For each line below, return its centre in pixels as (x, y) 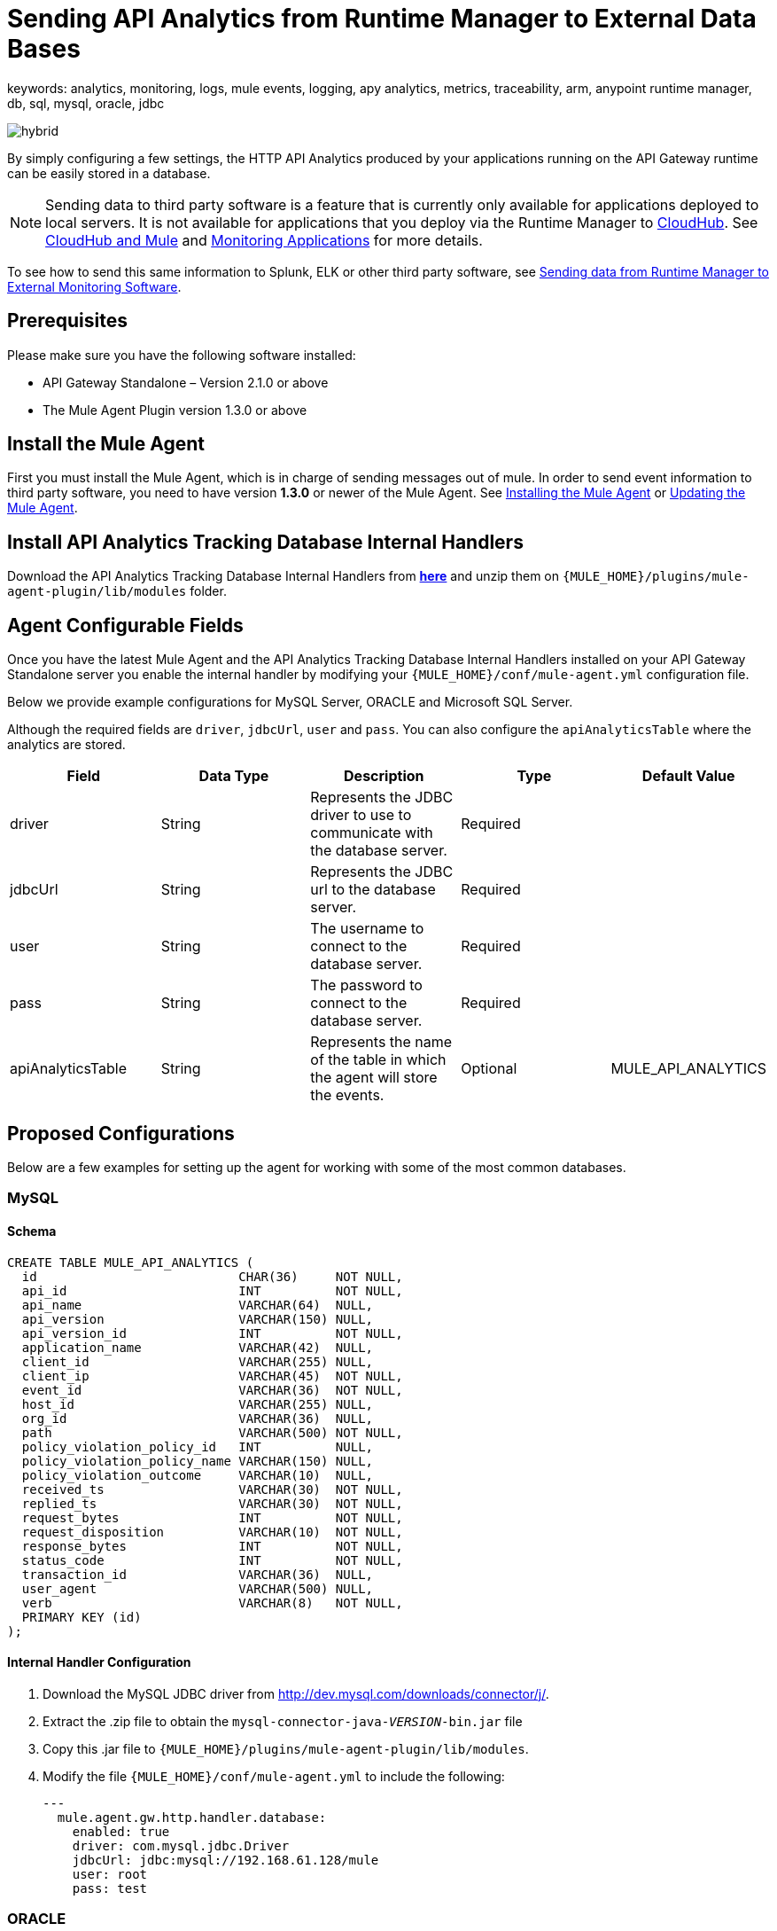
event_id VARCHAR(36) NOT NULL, (212, 1390)
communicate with (372, 833)
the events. (347, 1095)
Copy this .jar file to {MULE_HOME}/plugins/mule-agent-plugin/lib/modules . (286, 1748)
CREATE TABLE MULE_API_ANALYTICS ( (131, 1262)
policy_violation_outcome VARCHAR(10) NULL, (198, 1475)
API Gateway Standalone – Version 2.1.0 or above (186, 382)
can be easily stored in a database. (109, 173)
